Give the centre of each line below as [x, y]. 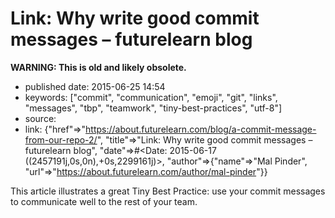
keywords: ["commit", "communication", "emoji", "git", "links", [151, 97]
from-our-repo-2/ [61, 139]
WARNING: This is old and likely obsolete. [98, 67]
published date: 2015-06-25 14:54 [95, 86]
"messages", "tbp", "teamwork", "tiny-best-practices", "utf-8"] [153, 108]
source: [40, 118]
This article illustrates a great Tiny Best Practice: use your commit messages [168, 191]
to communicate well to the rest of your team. [104, 201]
